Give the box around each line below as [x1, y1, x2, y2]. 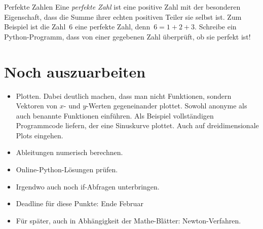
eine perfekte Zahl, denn [74, 21, 151, 32]
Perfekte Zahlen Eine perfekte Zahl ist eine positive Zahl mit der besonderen [4, 2, 241, 12]
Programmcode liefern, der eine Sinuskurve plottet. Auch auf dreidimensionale [16, 120, 259, 131]
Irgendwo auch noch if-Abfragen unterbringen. [16, 181, 160, 192]
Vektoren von [16, 100, 58, 111]
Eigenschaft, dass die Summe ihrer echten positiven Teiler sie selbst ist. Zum [4, 11, 242, 22]
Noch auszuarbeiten [4, 61, 146, 82]
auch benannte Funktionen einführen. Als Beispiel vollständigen [16, 110, 214, 121]
